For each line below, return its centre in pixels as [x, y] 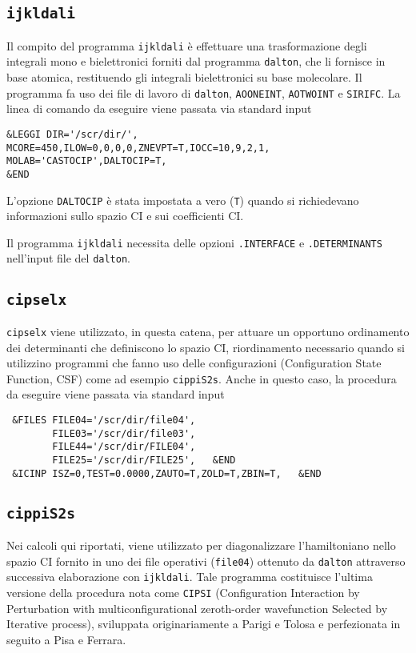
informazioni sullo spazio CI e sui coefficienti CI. [125, 216]
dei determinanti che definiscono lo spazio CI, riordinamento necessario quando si [206, 347]
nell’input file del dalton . [68, 258]
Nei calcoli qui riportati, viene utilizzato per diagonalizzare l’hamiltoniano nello [201, 545]
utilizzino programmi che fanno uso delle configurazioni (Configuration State [194, 363]
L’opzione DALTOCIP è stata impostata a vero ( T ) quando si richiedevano [183, 200]
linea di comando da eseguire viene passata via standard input [159, 108]
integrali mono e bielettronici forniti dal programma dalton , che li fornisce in [196, 61]
